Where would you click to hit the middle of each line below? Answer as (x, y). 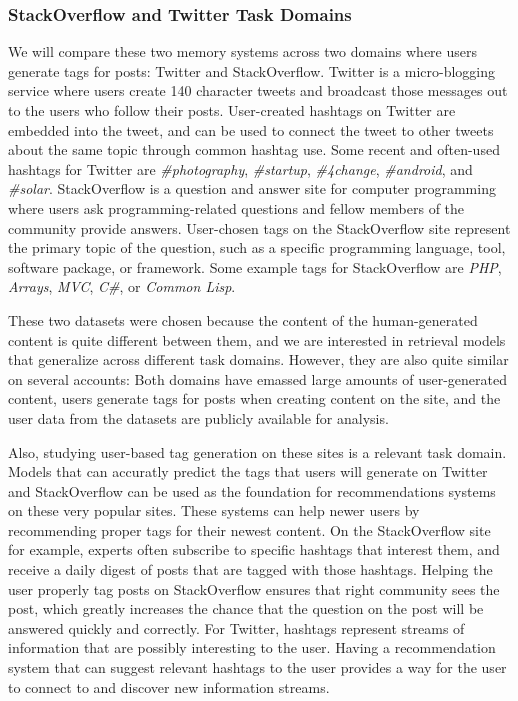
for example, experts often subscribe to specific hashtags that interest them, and (254, 549)
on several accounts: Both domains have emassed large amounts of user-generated (257, 378)
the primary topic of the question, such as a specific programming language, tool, (257, 247)
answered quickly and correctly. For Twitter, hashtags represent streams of (236, 627)
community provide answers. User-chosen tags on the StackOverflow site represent (259, 227)
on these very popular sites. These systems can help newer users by (214, 510)
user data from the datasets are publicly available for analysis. (198, 417)
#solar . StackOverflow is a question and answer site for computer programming (252, 188)
